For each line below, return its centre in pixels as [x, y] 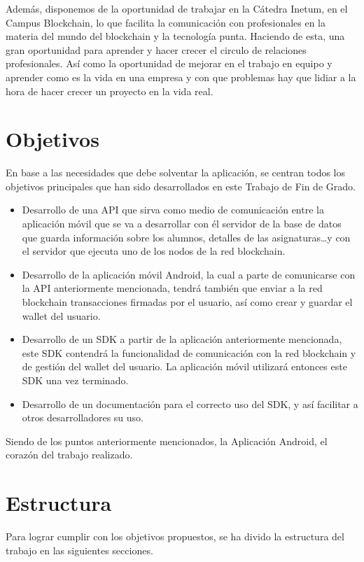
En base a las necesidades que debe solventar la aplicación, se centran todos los [175, 173]
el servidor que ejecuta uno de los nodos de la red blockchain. [154, 251]
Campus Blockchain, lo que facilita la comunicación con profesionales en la [166, 22]
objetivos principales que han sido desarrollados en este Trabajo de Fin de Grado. [181, 186]
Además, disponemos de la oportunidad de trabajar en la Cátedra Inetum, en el [177, 8]
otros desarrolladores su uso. [83, 417]
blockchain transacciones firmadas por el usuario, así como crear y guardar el [187, 302]
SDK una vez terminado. [75, 380]
